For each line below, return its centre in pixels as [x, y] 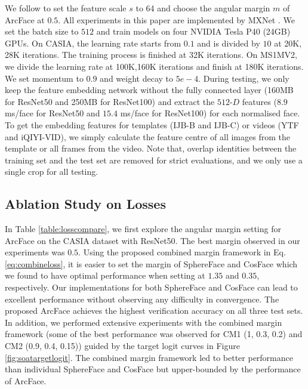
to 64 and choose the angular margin [203, 8]
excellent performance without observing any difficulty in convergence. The [142, 299]
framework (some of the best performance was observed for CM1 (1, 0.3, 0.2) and [154, 334]
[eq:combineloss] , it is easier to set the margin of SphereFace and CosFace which [151, 263]
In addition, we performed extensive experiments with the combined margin [144, 322]
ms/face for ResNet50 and [53, 113]
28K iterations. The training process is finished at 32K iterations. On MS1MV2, [151, 55]
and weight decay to [136, 78]
